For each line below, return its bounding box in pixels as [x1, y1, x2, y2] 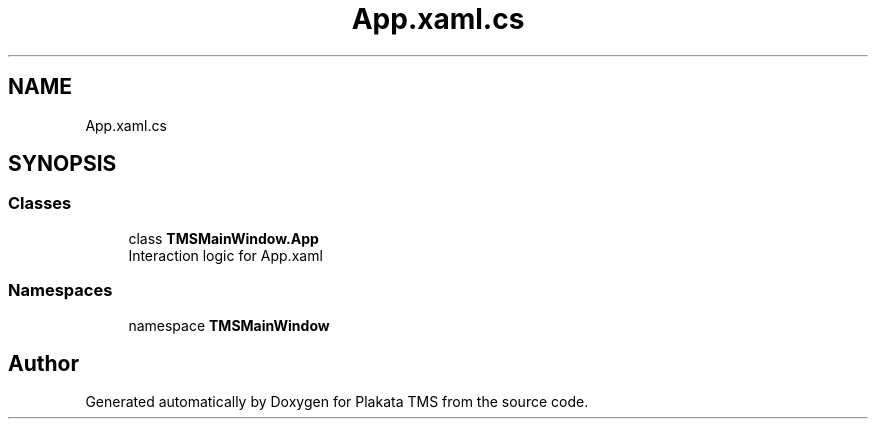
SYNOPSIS [8, 151, 117, 177]
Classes [8, 193, 72, 214]
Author [8, 350, 79, 376]
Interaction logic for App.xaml [128, 246, 323, 264]
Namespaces [8, 280, 113, 301]
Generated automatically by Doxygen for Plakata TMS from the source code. [85, 393, 589, 411]
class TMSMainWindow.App [128, 229, 319, 247]
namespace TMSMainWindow [128, 316, 330, 334]
